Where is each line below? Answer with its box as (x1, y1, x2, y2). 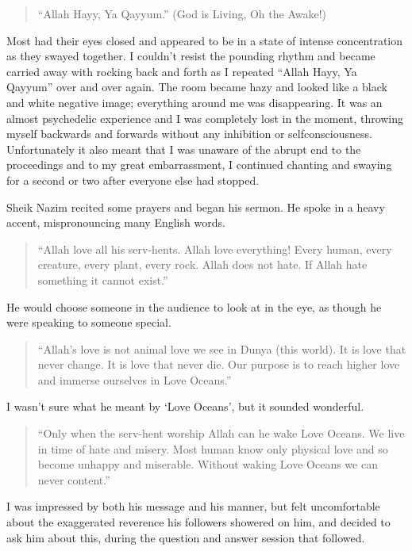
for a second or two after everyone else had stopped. (6, 171, 260, 188)
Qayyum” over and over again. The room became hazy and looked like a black (6, 78, 387, 95)
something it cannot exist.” (37, 271, 168, 288)
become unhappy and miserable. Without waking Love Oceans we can (37, 456, 378, 473)
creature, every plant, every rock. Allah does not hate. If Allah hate (37, 256, 368, 273)
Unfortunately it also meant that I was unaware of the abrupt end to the (6, 140, 361, 157)
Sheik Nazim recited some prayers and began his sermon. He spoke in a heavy (6, 198, 385, 215)
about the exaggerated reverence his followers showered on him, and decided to (6, 514, 391, 530)
